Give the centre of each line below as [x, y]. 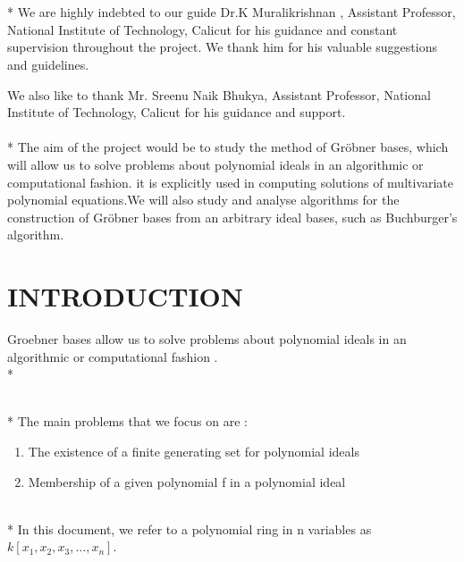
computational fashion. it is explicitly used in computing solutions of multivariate [231, 182]
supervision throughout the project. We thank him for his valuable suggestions [222, 47]
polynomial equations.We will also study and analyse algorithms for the [203, 200]
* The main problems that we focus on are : [127, 421]
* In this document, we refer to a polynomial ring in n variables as [190, 528]
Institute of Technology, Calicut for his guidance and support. [177, 112]
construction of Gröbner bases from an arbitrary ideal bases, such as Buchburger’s [232, 217]
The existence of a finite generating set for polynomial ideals [194, 451]
